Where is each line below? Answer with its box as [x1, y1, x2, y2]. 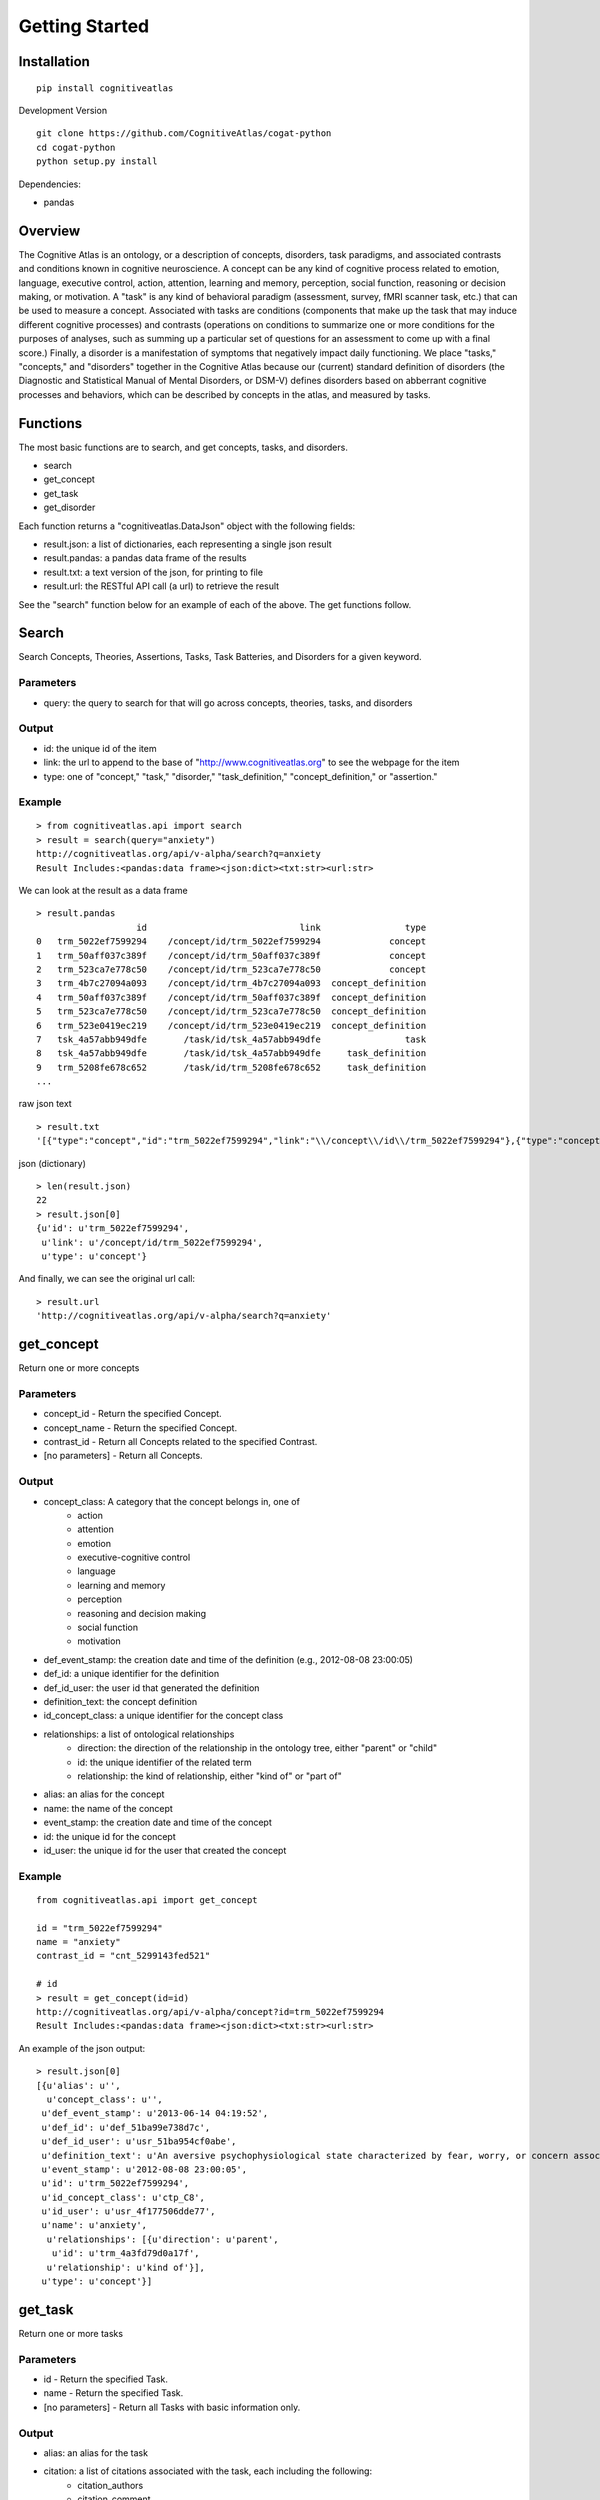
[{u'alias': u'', [36, 2080, 121, 2091]
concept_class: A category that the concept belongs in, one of [43, 1495, 300, 1507]
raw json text [18, 1098, 72, 1110]
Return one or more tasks [18, 2327, 124, 2339]
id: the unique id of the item [43, 742, 157, 754]
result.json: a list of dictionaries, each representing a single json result [43, 538, 332, 550]
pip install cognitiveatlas [36, 82, 174, 94]
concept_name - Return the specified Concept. [43, 1421, 238, 1434]
